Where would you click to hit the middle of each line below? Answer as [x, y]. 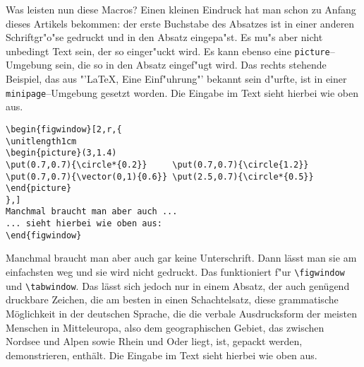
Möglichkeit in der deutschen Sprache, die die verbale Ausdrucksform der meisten [181, 313]
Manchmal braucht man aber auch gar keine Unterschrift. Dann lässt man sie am [181, 258]
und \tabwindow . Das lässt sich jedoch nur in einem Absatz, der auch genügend [178, 285]
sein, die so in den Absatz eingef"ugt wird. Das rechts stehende [191, 65]
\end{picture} [39, 188]
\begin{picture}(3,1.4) [61, 153]
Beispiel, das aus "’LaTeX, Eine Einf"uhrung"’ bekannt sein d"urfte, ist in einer [176, 79]
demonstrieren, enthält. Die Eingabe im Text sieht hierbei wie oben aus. [162, 355]
